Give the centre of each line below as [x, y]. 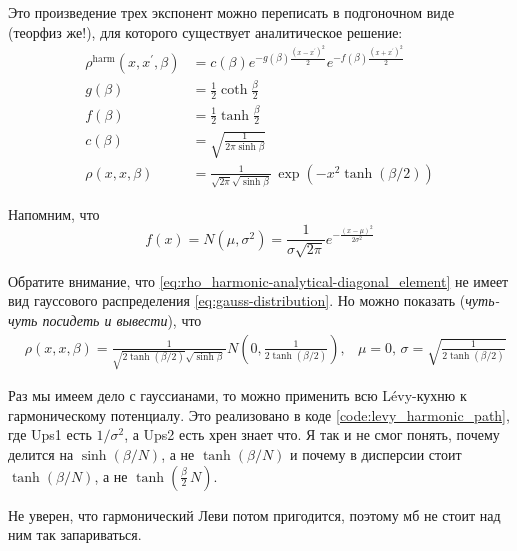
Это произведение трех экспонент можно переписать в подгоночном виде [231, 12]
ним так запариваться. [75, 534]
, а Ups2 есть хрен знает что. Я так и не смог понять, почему [312, 434]
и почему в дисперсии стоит [376, 454]
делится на [41, 454]
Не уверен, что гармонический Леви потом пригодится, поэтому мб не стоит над [254, 514]
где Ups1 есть [50, 434]
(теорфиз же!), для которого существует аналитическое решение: [205, 31]
